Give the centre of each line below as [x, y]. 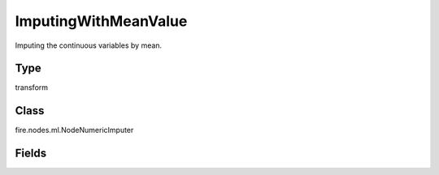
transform [32, 87]
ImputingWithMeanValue [101, 21]
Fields [31, 154]
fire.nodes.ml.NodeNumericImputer [74, 130]
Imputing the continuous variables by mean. [89, 45]
